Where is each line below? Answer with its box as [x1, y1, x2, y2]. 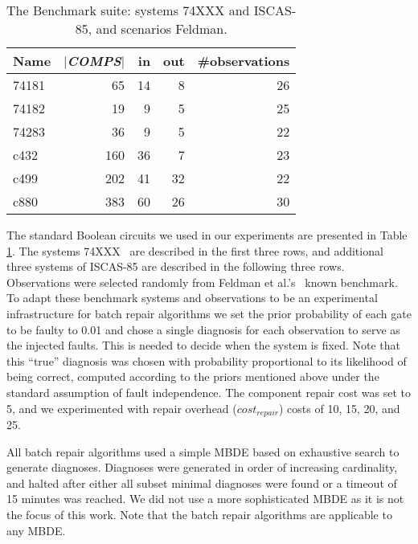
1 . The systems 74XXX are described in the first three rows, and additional [6, 242, 383, 259]
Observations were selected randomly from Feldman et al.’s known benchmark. [6, 273, 398, 290]
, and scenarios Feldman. [88, 19, 227, 38]
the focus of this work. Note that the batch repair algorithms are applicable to [6, 505, 392, 522]
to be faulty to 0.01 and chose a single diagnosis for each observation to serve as [6, 321, 400, 337]
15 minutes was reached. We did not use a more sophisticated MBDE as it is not [6, 490, 404, 507]
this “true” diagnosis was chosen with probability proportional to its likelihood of [6, 352, 407, 369]
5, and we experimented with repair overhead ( [6, 399, 237, 416]
